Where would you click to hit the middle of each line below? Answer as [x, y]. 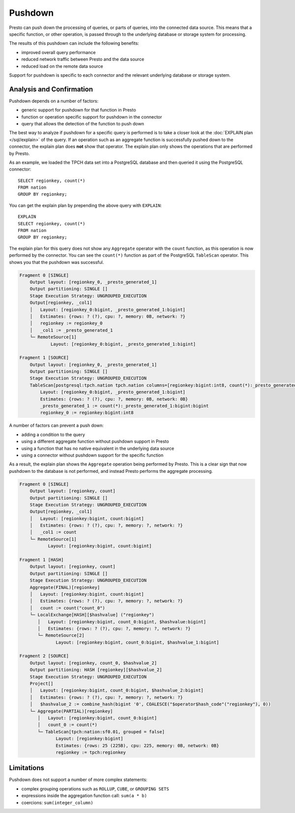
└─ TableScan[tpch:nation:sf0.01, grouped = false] [101, 732]
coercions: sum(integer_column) [57, 802]
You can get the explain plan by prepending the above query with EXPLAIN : [86, 205]
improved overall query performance [59, 52]
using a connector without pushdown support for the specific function [92, 455]
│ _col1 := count [53, 532]
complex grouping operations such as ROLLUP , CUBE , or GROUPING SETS [95, 788]
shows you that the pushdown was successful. [57, 262]
